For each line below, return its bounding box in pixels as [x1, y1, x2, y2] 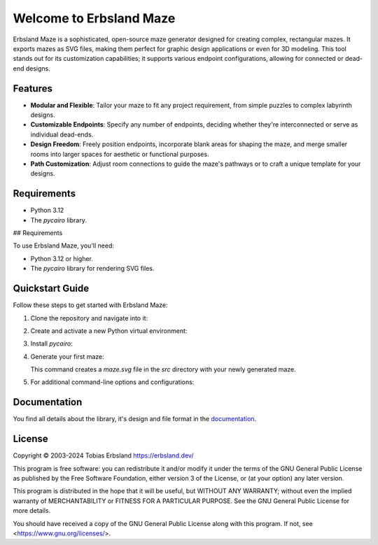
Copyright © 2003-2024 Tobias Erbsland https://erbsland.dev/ [13, 451, 194, 460]
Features [13, 83, 52, 94]
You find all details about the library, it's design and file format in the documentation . [13, 415, 257, 423]
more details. [13, 507, 51, 515]
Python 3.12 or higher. [30, 254, 94, 262]
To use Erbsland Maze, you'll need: [13, 241, 115, 250]
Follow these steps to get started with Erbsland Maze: [13, 301, 168, 309]
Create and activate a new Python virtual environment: [30, 326, 188, 335]
